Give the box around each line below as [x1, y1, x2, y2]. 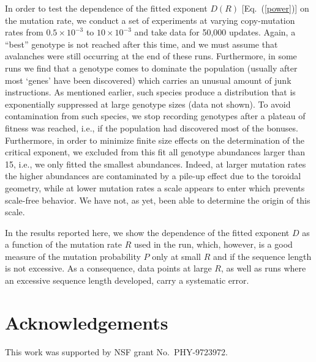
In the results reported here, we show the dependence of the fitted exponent [5, 226, 290, 238]
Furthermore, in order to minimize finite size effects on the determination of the [5, 133, 305, 146]
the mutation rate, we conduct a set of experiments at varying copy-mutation [5, 13, 295, 26]
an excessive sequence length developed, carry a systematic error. [5, 274, 249, 287]
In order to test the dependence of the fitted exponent [5, 2, 208, 14]
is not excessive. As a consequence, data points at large [5, 262, 212, 275]
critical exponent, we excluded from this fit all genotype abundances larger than [5, 146, 305, 158]
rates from [5, 26, 43, 39]
